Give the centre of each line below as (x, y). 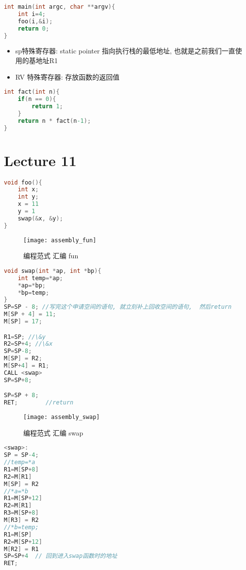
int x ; (28, 190)
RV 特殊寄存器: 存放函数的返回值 (67, 76)
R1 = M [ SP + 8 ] (21, 469)
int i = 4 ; (32, 14)
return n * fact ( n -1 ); (54, 121)
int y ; (28, 197)
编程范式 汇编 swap (53, 432)
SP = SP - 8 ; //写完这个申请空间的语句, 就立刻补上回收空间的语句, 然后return (118, 307)
